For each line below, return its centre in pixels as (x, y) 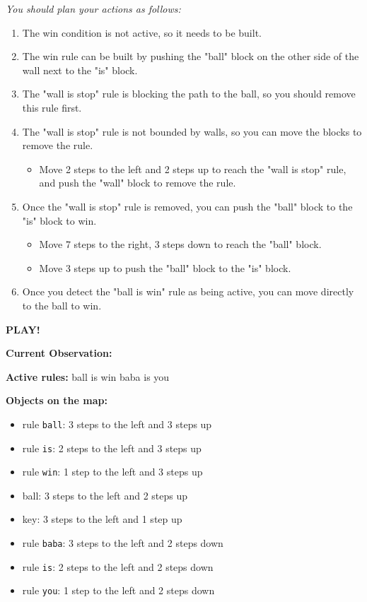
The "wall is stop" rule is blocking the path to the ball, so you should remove (189, 94)
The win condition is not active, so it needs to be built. (142, 32)
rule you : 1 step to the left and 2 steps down (118, 590)
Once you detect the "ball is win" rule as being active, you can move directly (188, 291)
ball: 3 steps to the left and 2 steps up (105, 495)
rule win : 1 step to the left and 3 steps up (112, 472)
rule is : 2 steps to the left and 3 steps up (112, 448)
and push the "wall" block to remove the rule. (138, 183)
